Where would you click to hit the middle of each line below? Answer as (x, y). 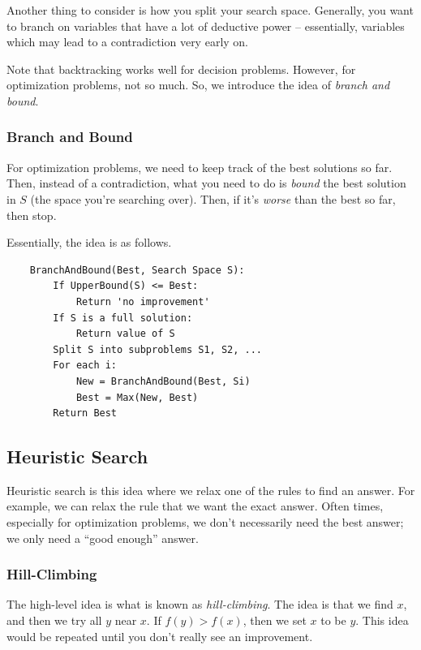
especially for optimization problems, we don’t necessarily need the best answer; (205, 522)
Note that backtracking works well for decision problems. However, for (181, 69)
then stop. (32, 215)
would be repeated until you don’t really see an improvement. (160, 636)
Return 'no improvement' (143, 301)
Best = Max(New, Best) (137, 397)
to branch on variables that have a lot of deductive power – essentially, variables (206, 26)
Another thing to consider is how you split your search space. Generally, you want (210, 10)
